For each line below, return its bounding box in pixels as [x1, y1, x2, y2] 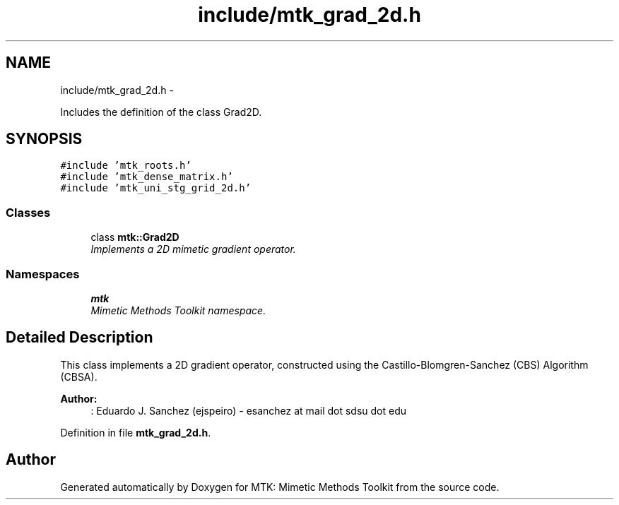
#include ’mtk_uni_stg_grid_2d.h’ [60, 182, 252, 194]
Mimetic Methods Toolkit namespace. [90, 304, 266, 316]
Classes [6, 205, 51, 220]
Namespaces [6, 266, 80, 281]
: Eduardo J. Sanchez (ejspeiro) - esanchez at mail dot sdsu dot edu [90, 404, 407, 417]
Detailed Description [6, 328, 153, 347]
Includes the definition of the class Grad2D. [60, 105, 262, 118]
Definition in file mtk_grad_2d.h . [60, 426, 211, 439]
